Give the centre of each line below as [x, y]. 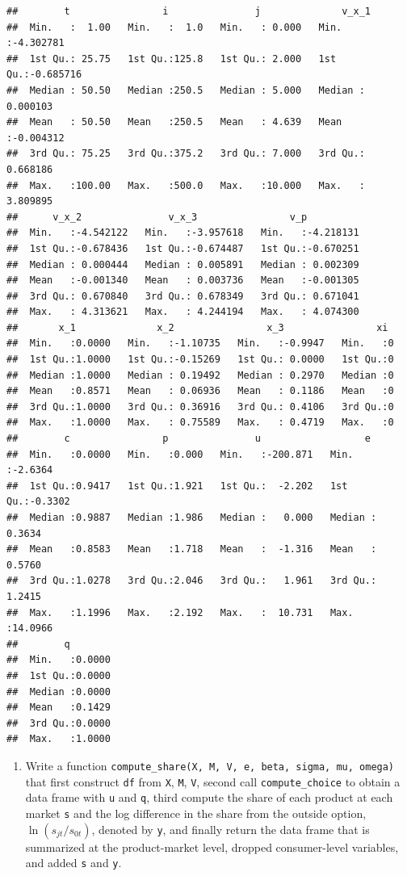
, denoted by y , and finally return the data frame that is [231, 829]
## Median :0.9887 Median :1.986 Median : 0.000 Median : [192, 518]
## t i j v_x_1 [189, 11]
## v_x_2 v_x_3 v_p [157, 217]
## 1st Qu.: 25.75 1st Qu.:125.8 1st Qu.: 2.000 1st [172, 59]
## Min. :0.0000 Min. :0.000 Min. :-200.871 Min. [180, 454]
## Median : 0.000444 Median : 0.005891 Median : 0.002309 [183, 264]
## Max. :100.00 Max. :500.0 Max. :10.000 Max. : [186, 185]
